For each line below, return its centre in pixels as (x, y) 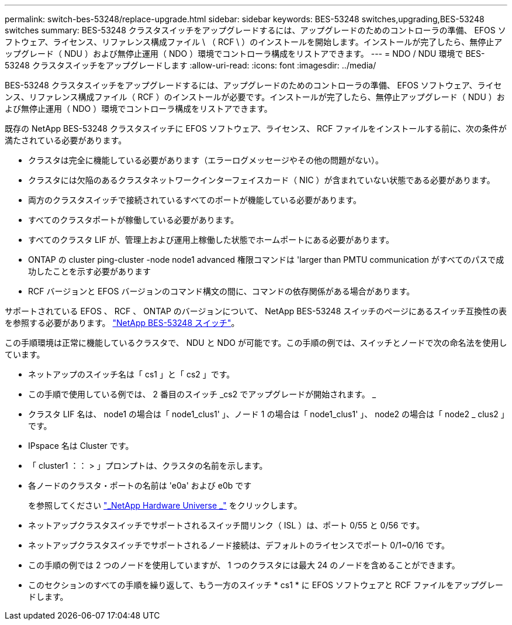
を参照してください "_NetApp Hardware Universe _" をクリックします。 (165, 505)
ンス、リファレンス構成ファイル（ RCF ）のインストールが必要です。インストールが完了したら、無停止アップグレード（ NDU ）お (255, 97)
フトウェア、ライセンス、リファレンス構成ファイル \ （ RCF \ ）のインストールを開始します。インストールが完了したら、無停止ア (254, 42)
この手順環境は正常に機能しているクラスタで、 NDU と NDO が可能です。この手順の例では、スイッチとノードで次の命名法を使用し (256, 343)
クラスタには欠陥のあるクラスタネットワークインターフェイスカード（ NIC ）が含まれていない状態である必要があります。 (262, 180)
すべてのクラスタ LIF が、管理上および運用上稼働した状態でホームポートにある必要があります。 (211, 240)
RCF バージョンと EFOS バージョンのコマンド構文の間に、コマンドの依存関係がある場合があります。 (222, 291)
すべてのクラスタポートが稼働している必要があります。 (134, 220)
